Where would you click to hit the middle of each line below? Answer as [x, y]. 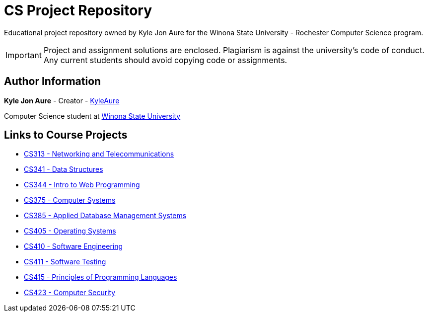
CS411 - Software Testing [65, 262]
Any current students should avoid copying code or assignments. [165, 60]
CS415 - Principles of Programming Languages [101, 277]
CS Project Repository [78, 10]
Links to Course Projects [66, 135]
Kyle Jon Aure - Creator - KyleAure [62, 100]
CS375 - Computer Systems [70, 200]
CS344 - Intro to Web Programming [82, 185]
